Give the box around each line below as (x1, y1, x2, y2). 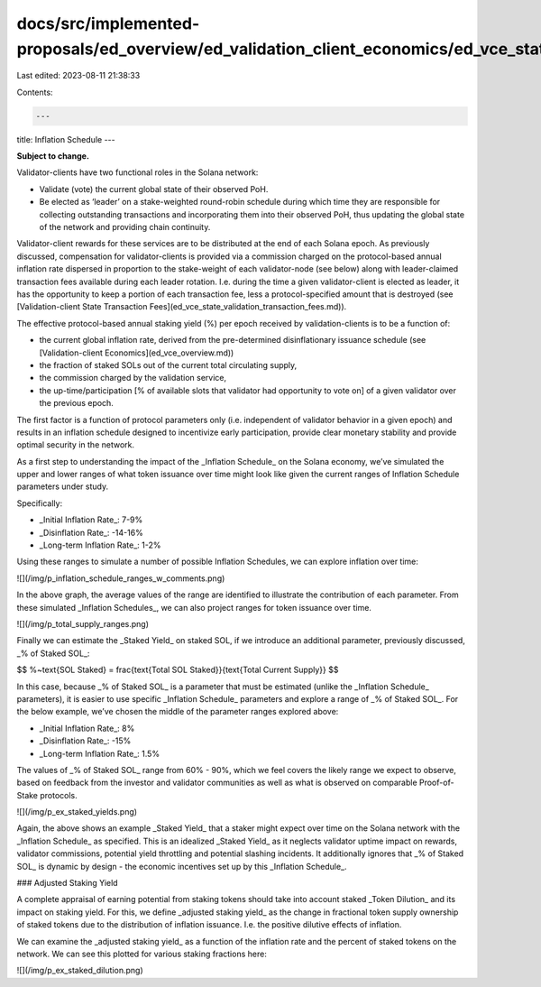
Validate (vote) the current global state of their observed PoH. (39, 183, 269, 194)
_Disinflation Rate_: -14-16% (39, 527, 143, 538)
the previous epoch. (39, 398, 115, 409)
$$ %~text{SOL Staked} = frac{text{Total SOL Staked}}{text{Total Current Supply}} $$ (16, 664, 339, 676)
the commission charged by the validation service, (39, 373, 227, 383)
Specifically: (16, 497, 63, 509)
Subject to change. (16, 151, 90, 161)
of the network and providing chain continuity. (39, 222, 211, 233)
